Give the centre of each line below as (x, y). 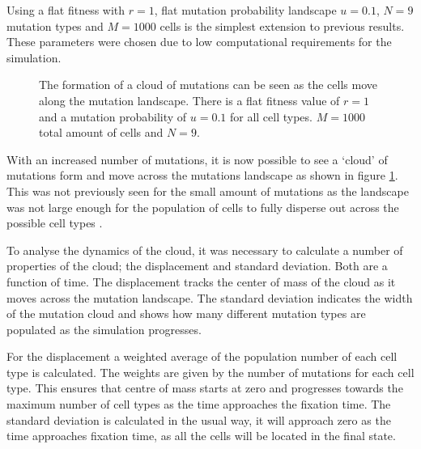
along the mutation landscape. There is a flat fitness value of (189, 100)
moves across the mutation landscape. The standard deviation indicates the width (210, 297)
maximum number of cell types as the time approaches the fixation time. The (199, 404)
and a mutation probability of (113, 116)
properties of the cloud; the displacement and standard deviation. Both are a (197, 266)
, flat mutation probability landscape (245, 10)
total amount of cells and (101, 132)
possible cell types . (55, 223)
